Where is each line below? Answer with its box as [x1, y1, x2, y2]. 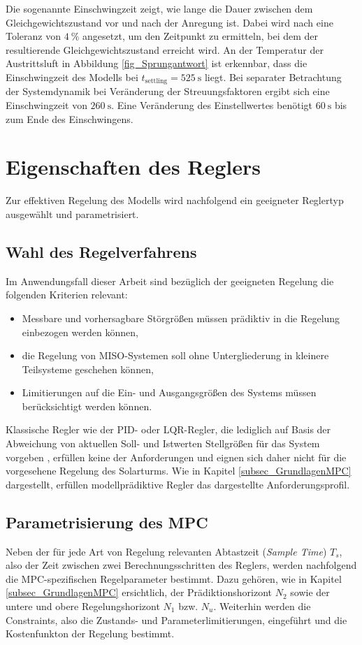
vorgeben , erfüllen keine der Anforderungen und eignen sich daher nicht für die [6, 449, 347, 464]
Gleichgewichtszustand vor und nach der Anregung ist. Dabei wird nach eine [6, 15, 333, 29]
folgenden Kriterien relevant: [6, 287, 128, 302]
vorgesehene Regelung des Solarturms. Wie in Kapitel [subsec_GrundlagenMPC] [6, 463, 352, 478]
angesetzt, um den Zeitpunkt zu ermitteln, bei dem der [82, 29, 319, 43]
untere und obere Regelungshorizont [6, 599, 160, 614]
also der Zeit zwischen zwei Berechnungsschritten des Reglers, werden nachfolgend [6, 558, 357, 572]
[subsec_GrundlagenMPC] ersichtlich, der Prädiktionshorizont [6, 585, 273, 600]
